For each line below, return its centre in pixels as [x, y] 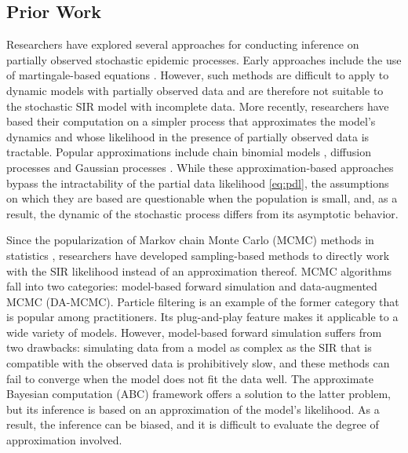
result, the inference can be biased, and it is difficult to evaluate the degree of [193, 424]
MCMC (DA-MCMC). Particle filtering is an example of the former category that [203, 301]
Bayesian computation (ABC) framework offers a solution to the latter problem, [199, 394]
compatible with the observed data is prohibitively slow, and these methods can [198, 363]
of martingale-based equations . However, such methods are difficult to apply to [198, 75]
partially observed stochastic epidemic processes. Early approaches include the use [204, 59]
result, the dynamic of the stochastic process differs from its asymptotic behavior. [202, 213]
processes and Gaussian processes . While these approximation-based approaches [200, 167]
